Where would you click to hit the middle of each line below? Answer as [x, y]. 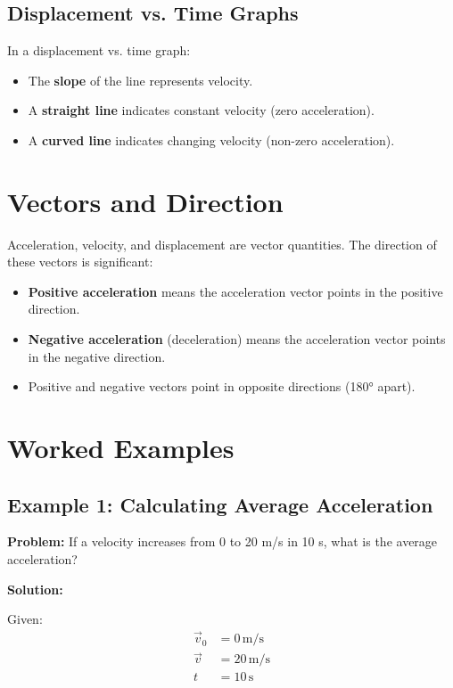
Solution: [35, 589]
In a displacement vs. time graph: [99, 50]
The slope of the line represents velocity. [140, 80]
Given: [25, 619]
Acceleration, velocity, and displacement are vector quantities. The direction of [222, 244]
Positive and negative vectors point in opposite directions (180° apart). [222, 386]
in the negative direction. [97, 356]
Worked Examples [121, 448]
